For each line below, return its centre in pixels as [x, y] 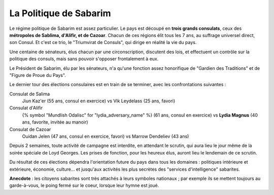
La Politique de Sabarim [60, 13]
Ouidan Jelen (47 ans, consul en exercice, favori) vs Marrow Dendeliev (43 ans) [106, 136]
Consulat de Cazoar [30, 129]
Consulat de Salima [30, 94]
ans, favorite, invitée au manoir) [55, 122]
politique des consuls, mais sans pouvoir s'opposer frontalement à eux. [84, 59]
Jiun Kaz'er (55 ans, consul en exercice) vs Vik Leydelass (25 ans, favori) [99, 101]
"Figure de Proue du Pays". [38, 75]
